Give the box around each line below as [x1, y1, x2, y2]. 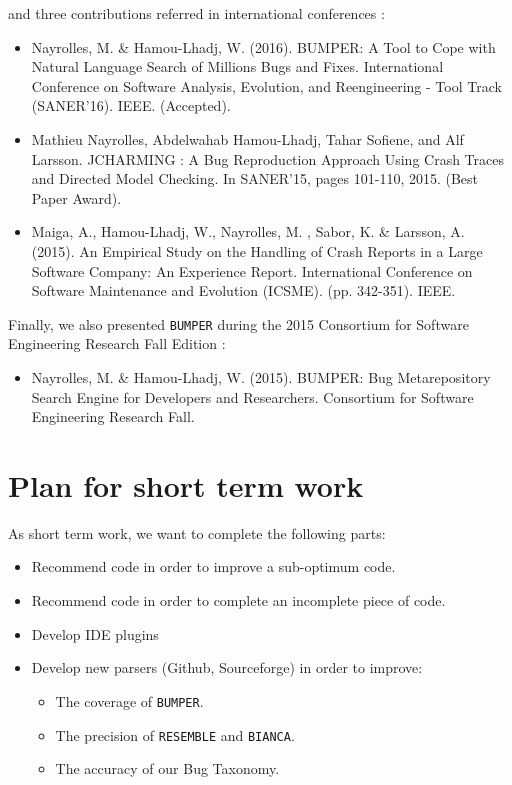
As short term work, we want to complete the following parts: [8, 522, 386, 543]
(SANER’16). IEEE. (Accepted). [31, 95, 231, 116]
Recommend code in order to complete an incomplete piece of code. [31, 590, 446, 611]
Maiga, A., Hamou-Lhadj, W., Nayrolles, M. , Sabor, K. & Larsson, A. [31, 221, 465, 242]
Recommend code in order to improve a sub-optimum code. [31, 556, 396, 577]
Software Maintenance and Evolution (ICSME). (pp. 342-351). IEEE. [31, 280, 456, 301]
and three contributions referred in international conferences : [8, 3, 385, 23]
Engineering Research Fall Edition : [8, 333, 226, 354]
